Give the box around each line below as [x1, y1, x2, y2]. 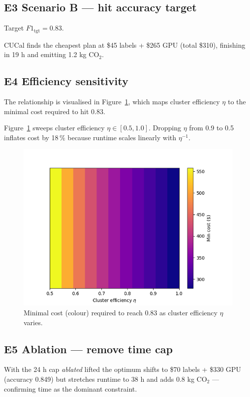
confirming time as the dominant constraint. [4, 383, 137, 394]
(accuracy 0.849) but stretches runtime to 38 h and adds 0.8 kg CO [4, 374, 207, 384]
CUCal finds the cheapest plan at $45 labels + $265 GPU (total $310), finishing [4, 39, 246, 50]
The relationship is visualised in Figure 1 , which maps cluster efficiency [4, 96, 220, 107]
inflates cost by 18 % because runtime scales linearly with [4, 132, 177, 142]
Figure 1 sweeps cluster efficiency [4, 122, 105, 133]
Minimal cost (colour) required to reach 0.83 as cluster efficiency [24, 307, 218, 318]
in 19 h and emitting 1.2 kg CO [4, 49, 99, 60]
